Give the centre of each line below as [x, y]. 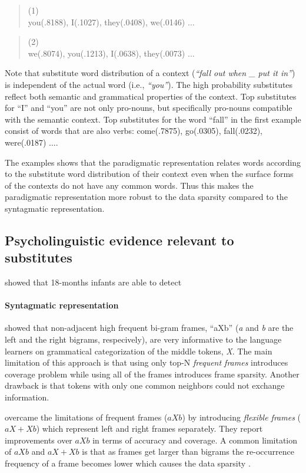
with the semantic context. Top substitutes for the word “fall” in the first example [153, 119]
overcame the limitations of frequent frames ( [86, 417]
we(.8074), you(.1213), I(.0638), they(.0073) [107, 53]
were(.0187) [26, 142]
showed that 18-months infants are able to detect [93, 282]
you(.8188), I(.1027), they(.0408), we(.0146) [107, 22]
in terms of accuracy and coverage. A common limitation [195, 440]
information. [27, 397]
